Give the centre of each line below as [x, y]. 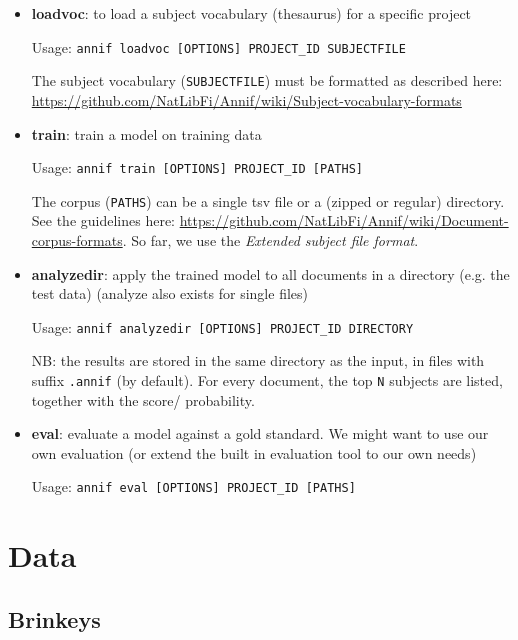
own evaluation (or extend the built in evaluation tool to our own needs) [254, 452]
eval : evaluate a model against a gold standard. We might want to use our [260, 433]
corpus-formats [77, 240]
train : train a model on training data [146, 133]
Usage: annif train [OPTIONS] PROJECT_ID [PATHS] [197, 167]
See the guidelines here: [103, 220]
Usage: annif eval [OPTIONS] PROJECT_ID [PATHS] [193, 486]
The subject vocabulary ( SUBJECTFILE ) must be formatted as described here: [267, 80]
